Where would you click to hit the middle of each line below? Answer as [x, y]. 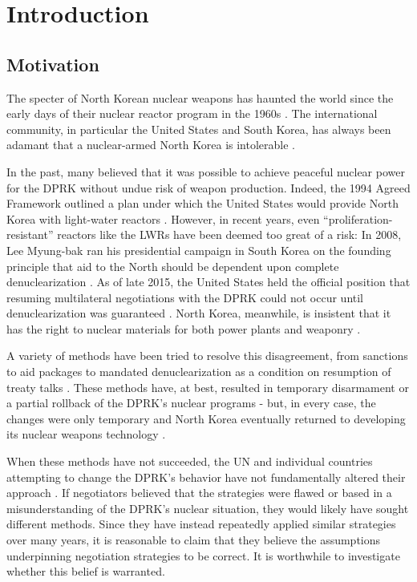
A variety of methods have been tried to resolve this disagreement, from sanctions [207, 356]
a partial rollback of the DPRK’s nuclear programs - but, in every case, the [191, 403]
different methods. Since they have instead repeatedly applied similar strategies [201, 524]
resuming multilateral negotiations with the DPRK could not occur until [185, 297]
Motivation [53, 64]
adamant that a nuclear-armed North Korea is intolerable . [151, 145]
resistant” [30, 234]
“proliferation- [358, 218]
